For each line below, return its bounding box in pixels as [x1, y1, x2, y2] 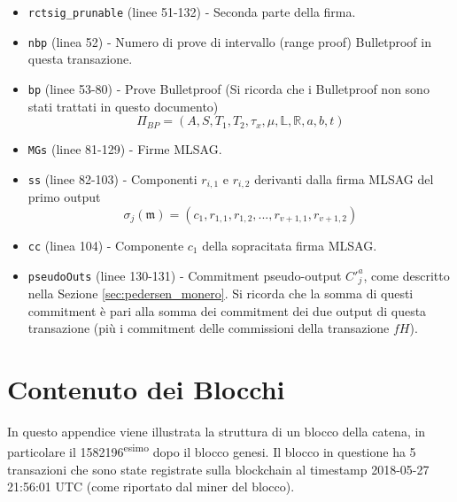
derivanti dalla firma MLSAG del [254, 169, 434, 188]
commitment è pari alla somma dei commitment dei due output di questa [27, 301, 427, 320]
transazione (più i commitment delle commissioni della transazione [27, 319, 390, 337]
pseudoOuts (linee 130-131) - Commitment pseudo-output [27, 266, 342, 284]
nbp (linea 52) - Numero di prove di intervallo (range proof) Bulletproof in [27, 32, 431, 50]
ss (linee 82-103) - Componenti [27, 169, 198, 188]
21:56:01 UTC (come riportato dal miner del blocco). [7, 477, 295, 496]
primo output [27, 188, 101, 206]
